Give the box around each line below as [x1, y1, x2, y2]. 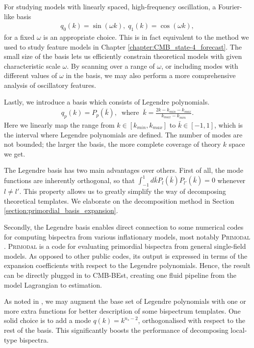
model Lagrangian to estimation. [4, 279, 102, 290]
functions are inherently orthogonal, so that [4, 175, 135, 185]
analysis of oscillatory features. [4, 80, 96, 90]
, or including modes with [161, 60, 238, 71]
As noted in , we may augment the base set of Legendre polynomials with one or [4, 296, 246, 306]
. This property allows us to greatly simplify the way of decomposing [19, 186, 226, 196]
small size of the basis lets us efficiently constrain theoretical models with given [4, 51, 242, 61]
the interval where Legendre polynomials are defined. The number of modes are [4, 129, 243, 139]
